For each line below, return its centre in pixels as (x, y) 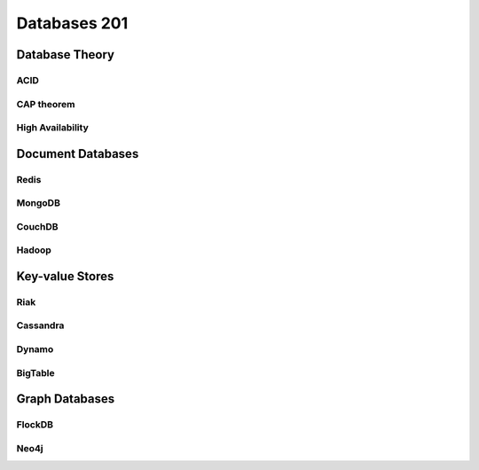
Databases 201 (72, 23)
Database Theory (66, 55)
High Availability (52, 128)
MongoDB (39, 203)
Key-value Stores (65, 276)
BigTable (35, 372)
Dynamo (35, 349)
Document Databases (78, 154)
